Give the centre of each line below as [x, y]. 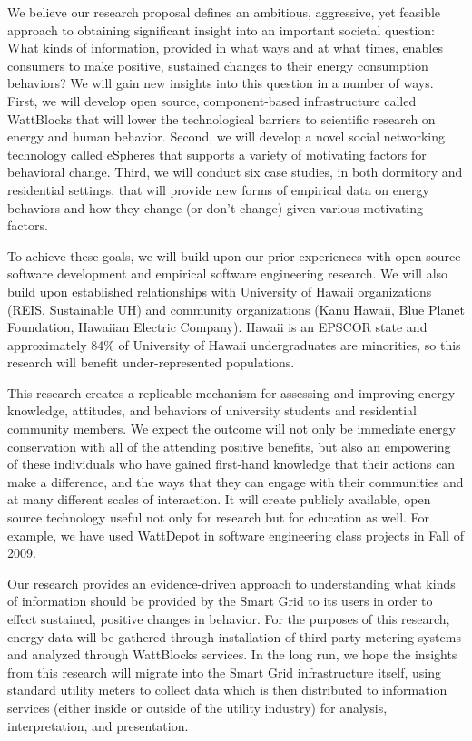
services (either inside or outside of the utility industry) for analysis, [197, 707]
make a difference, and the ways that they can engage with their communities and [236, 481]
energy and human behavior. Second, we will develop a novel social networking [226, 136]
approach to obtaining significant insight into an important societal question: [221, 29]
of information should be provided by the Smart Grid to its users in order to [220, 601]
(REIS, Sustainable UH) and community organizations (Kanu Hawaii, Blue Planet [236, 309]
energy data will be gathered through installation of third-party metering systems [234, 636]
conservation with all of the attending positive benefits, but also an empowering [229, 446]
